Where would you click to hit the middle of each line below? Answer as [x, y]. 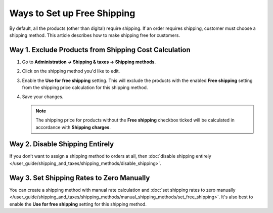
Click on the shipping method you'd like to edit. [71, 71]
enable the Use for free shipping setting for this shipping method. [78, 204]
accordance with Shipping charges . [73, 127]
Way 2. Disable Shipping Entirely [62, 144]
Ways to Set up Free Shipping [72, 13]
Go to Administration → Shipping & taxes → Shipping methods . [89, 62]
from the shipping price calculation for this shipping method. [85, 88]
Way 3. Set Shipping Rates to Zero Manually [80, 178]
